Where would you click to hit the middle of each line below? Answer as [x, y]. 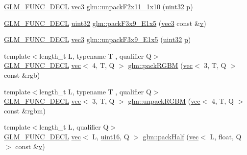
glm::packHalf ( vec [171, 136]
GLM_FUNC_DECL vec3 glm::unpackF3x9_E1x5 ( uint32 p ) [98, 39]
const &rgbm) [25, 110]
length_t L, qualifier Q [74, 127]
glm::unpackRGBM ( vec [164, 101]
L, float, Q [226, 136]
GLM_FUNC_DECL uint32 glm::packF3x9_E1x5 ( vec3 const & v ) [105, 23]
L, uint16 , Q [111, 136]
